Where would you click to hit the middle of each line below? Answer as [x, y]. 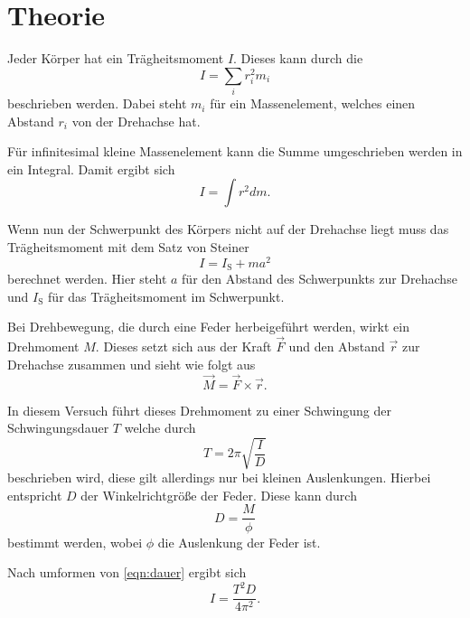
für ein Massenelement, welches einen [313, 103]
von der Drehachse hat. [136, 121]
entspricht [35, 495]
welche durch [160, 428]
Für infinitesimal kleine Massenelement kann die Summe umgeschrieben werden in [235, 151]
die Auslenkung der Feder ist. [239, 542]
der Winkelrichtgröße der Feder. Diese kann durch [219, 495]
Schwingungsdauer [58, 428]
